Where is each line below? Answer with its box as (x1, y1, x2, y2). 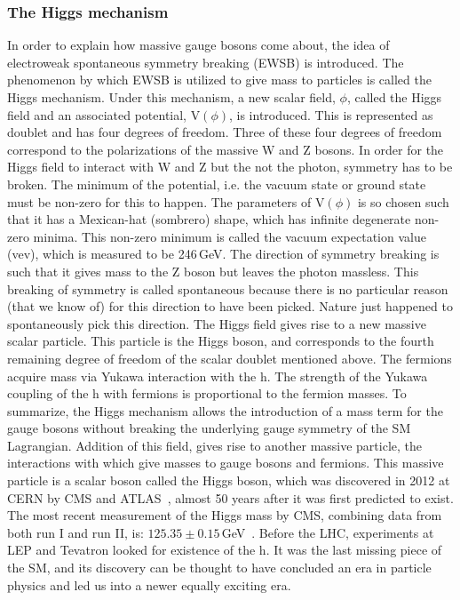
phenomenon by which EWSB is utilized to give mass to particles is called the (7, 70, 432, 89)
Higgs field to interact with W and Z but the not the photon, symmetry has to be (7, 157, 453, 176)
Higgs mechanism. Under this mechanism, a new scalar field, (7, 88, 336, 106)
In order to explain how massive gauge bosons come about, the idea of (7, 36, 390, 54)
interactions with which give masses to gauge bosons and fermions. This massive (7, 453, 444, 472)
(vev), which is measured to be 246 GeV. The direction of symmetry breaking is (7, 244, 440, 263)
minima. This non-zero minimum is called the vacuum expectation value (33, 227, 426, 245)
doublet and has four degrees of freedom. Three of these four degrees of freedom (7, 123, 442, 141)
